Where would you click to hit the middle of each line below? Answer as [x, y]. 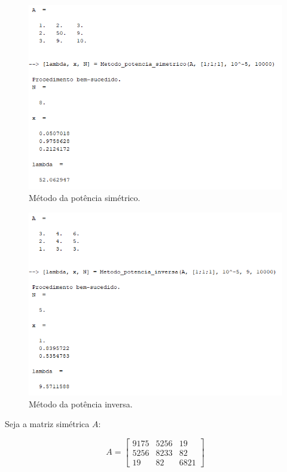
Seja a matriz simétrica [47, 424]
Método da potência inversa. [81, 404]
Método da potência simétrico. [85, 198]
